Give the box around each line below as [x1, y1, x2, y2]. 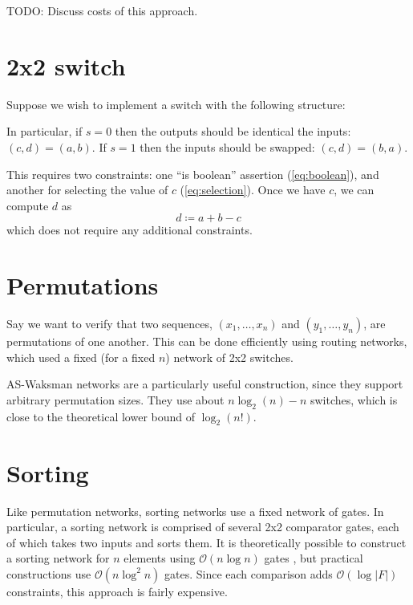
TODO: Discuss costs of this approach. [6, 2, 198, 18]
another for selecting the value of [6, 181, 168, 198]
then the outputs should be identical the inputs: [115, 123, 351, 140]
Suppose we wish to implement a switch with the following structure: [6, 95, 346, 112]
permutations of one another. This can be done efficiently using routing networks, [6, 333, 407, 349]
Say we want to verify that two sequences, [6, 315, 213, 331]
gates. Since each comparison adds [164, 565, 333, 582]
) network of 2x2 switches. [165, 348, 294, 365]
